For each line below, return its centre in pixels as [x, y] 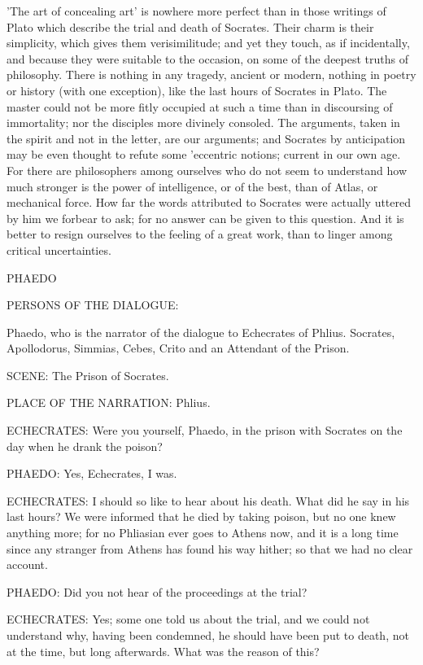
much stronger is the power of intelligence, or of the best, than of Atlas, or [192, 186]
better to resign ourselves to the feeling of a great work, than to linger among [200, 234]
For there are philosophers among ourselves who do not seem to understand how [207, 170]
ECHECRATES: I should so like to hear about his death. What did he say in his [208, 500]
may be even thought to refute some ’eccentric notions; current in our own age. [204, 154]
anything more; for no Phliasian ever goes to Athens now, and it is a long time [203, 533]
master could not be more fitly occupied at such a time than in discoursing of [200, 106]
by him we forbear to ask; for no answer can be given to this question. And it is [205, 218]
